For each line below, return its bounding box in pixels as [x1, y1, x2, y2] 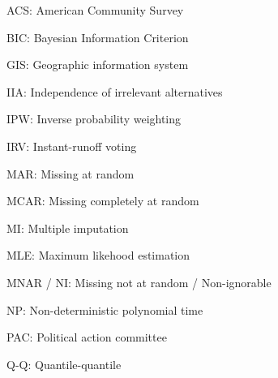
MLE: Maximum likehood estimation [6, 247, 190, 264]
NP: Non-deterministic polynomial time [6, 301, 203, 318]
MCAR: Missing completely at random [6, 192, 199, 209]
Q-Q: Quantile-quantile [6, 355, 122, 372]
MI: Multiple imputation [6, 219, 129, 236]
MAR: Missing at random [6, 165, 135, 182]
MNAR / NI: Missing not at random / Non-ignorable [6, 273, 272, 290]
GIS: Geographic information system [6, 56, 189, 73]
